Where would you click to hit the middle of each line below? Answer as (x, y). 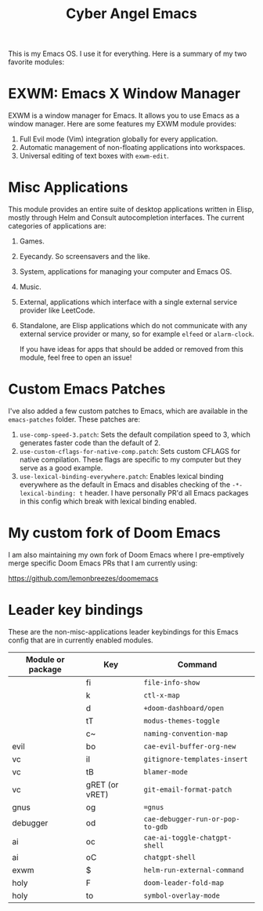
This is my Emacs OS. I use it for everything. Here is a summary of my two (128, 54)
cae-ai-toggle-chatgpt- (188, 838)
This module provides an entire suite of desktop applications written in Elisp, (131, 210)
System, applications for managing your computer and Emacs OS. (126, 272)
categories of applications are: (58, 226)
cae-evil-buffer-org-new (190, 746)
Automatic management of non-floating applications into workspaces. (132, 148)
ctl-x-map (162, 695)
